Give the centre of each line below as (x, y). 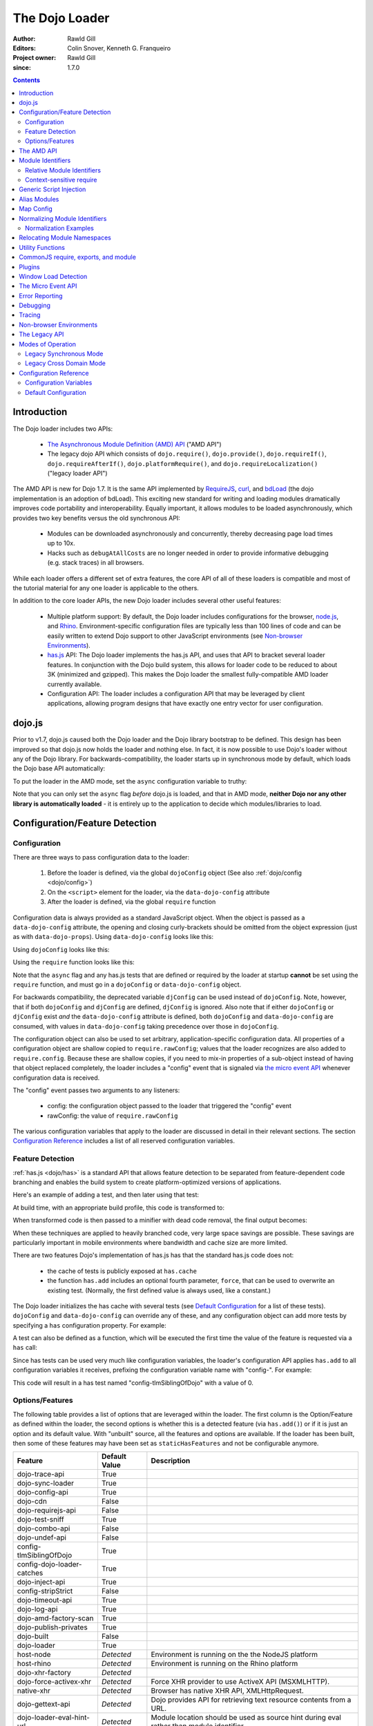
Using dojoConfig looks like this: (61, 949)
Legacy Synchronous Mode (64, 354)
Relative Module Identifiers (63, 170)
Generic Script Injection (52, 189)
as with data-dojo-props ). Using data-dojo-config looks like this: (113, 937)
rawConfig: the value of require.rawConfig (113, 1116)
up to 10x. (61, 543)
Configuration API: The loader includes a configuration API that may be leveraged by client (176, 693)
